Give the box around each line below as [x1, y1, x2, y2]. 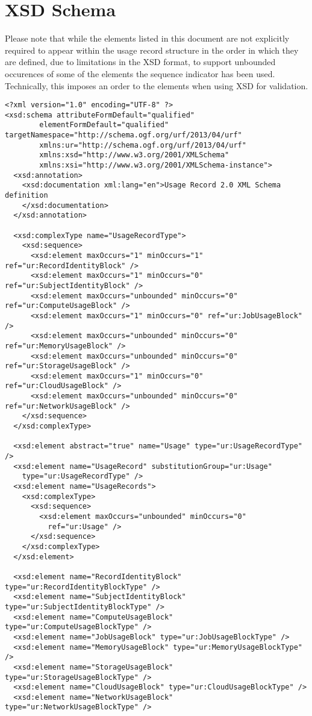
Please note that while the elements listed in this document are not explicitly [5, 32, 290, 45]
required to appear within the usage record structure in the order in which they [5, 43, 299, 56]
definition [5, 191, 48, 199]
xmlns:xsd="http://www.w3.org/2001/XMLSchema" [39, 151, 229, 160]
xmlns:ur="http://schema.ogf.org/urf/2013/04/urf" [39, 140, 246, 149]
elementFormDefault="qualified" [39, 121, 169, 130]
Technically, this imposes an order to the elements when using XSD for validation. [5, 79, 308, 92]
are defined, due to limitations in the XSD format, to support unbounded [5, 55, 276, 68]
